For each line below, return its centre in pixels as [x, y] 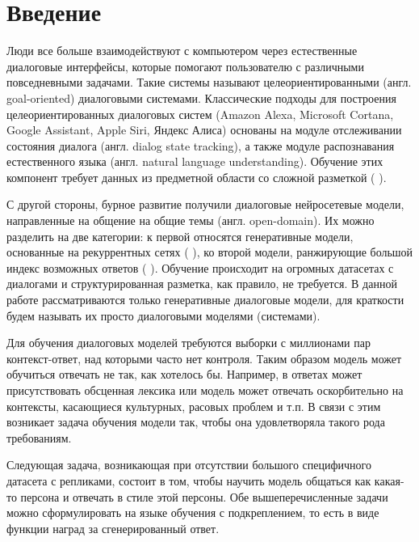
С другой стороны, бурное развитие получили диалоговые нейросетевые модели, [205, 204]
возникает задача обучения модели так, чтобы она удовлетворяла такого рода [196, 422]
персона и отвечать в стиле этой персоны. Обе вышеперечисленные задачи [204, 496]
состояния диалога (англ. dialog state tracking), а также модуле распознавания [201, 145]
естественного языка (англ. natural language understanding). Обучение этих [195, 161]
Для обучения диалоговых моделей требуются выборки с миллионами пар [189, 343]
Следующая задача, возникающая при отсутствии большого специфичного [189, 465]
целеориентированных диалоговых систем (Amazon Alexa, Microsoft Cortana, [200, 114]
